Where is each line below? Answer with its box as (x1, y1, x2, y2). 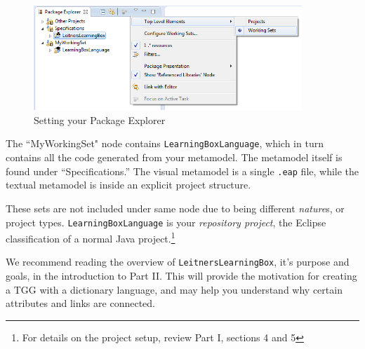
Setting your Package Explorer (34, 112, 166, 127)
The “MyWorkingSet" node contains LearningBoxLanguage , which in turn (6, 136, 324, 151)
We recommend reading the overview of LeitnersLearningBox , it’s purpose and (6, 254, 350, 269)
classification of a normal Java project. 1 (6, 229, 175, 245)
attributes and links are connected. (6, 296, 155, 310)
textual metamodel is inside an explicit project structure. (6, 177, 251, 192)
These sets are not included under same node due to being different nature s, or (6, 200, 345, 215)
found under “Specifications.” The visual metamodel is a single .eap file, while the (6, 163, 359, 178)
